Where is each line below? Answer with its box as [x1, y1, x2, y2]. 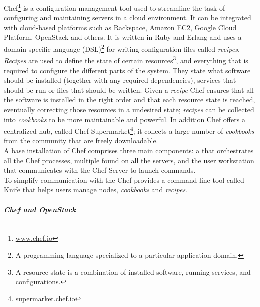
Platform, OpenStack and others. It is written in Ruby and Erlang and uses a [4, 32, 242, 42]
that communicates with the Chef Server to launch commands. [4, 165, 196, 175]
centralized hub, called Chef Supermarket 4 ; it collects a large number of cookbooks [4, 124, 254, 136]
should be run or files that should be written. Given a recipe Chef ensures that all [4, 84, 254, 95]
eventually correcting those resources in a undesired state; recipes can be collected [4, 104, 254, 114]
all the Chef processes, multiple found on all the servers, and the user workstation [4, 155, 254, 165]
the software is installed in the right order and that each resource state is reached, [4, 94, 255, 105]
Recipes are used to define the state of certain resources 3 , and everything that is [4, 54, 248, 65]
